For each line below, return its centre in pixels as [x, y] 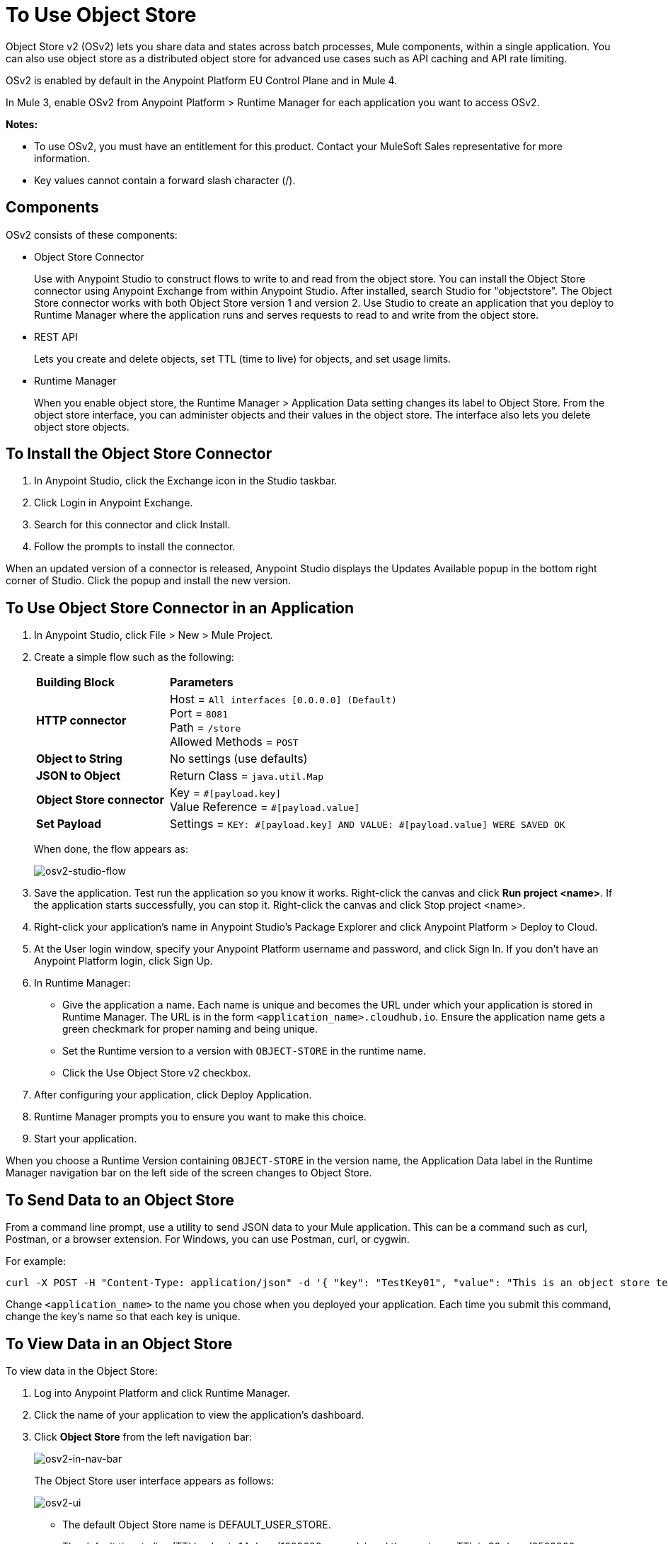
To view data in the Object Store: [82, 1370]
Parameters [201, 682]
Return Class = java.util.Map [246, 776]
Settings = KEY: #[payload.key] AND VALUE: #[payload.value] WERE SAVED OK [367, 824]
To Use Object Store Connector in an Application [180, 608]
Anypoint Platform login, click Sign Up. [123, 961]
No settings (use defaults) [238, 759]
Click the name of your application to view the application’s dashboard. [199, 1414]
